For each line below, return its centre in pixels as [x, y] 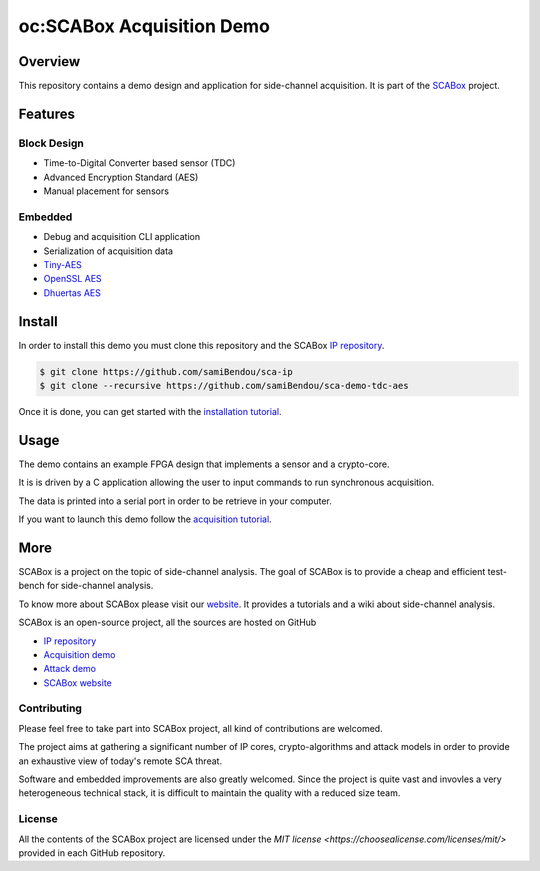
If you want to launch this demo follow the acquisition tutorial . [145, 519]
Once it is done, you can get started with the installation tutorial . [150, 411]
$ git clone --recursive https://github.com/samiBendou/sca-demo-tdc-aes [224, 385]
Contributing [50, 708]
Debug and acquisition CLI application [121, 237]
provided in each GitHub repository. [92, 852]
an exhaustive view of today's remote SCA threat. [120, 761]
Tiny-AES [62, 264]
